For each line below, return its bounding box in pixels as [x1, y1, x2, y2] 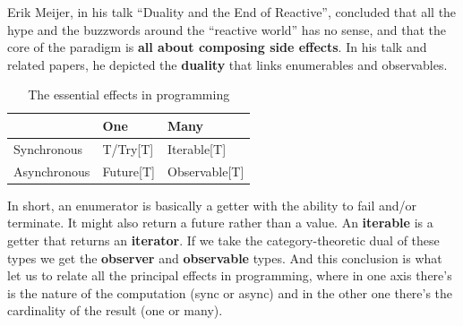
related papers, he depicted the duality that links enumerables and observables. [7, 55, 448, 73]
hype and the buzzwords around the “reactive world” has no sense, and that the [7, 20, 447, 39]
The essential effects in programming [28, 85, 230, 104]
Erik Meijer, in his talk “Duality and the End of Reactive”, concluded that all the [7, 3, 457, 21]
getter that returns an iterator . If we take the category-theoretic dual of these [7, 230, 440, 249]
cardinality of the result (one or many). [7, 301, 223, 320]
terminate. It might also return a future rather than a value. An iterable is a [7, 213, 433, 232]
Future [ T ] [102, 161, 155, 180]
